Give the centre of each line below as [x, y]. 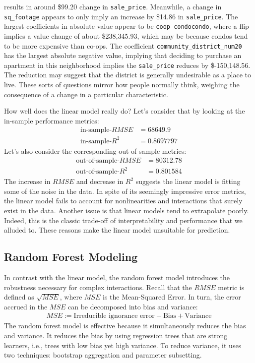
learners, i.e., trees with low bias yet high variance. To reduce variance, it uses [123, 345]
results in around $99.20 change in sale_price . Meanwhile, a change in [113, 6]
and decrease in [100, 181]
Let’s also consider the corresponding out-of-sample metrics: [95, 151]
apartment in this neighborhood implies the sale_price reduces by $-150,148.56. [127, 65]
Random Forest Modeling [71, 257]
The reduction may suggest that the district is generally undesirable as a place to [127, 75]
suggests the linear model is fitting [188, 181]
